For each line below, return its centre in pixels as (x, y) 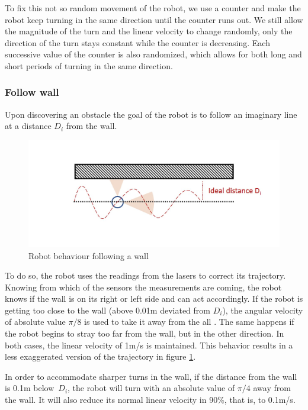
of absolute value (35, 322)
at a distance (28, 126)
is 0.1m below (30, 388)
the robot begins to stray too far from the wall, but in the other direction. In (145, 333)
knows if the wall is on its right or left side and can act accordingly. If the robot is (154, 298)
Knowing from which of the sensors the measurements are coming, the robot (143, 287)
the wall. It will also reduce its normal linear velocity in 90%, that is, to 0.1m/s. (150, 400)
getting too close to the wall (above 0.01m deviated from (108, 310)
